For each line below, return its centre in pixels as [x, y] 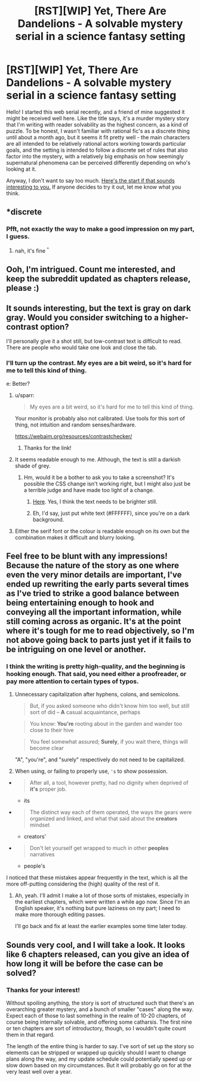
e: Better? [18, 383]
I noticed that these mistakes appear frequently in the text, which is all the [97, 878]
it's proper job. [48, 789]
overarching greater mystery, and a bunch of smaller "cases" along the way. [100, 1009]
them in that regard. [30, 1035]
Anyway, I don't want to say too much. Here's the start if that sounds [90, 180]
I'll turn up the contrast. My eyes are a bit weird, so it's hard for [99, 363]
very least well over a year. [39, 1072]
